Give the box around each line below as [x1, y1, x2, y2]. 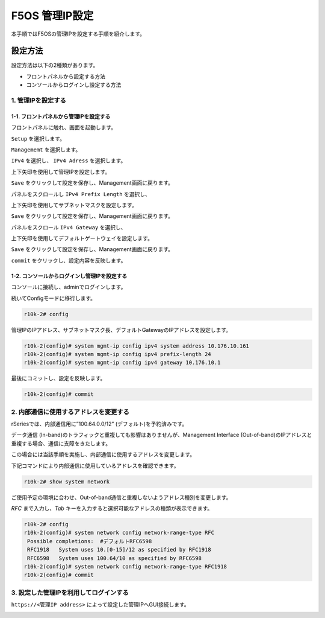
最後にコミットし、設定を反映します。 [11, 375, 106, 382]
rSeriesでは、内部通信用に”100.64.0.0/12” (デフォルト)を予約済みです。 [11, 420, 188, 428]
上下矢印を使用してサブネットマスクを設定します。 [11, 201, 138, 208]
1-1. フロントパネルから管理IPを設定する [11, 112, 111, 120]
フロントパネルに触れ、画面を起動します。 [11, 124, 117, 131]
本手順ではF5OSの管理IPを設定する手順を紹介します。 [11, 30, 146, 37]
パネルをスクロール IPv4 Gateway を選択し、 [11, 223, 126, 231]
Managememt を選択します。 [11, 145, 81, 153]
